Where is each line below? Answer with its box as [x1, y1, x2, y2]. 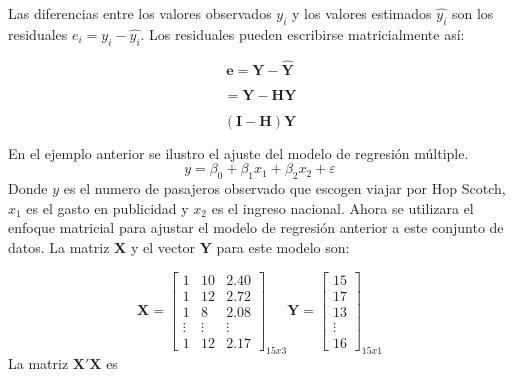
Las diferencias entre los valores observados [8, 3, 272, 23]
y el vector [130, 236, 196, 257]
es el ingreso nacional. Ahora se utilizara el [211, 197, 474, 218]
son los [451, 3, 494, 23]
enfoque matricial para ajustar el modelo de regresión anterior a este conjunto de [8, 217, 504, 238]
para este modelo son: [216, 236, 350, 257]
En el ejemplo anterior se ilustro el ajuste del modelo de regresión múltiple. [8, 142, 469, 163]
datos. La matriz [8, 236, 110, 257]
